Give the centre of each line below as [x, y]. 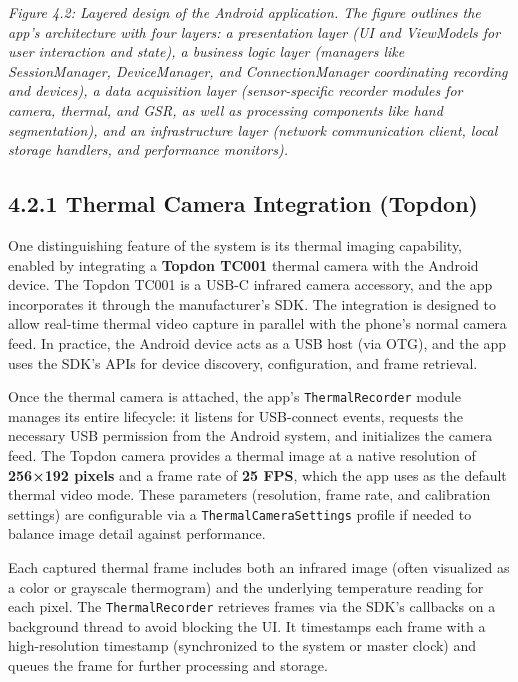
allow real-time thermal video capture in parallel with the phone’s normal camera [257, 323]
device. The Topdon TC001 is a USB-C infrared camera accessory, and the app [250, 284]
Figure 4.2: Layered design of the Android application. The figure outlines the [244, 12]
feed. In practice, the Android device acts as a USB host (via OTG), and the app [257, 342]
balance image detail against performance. [137, 533]
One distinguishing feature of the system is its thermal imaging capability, [235, 244]
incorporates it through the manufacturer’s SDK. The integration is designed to [252, 303]
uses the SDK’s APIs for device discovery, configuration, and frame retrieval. [243, 362]
